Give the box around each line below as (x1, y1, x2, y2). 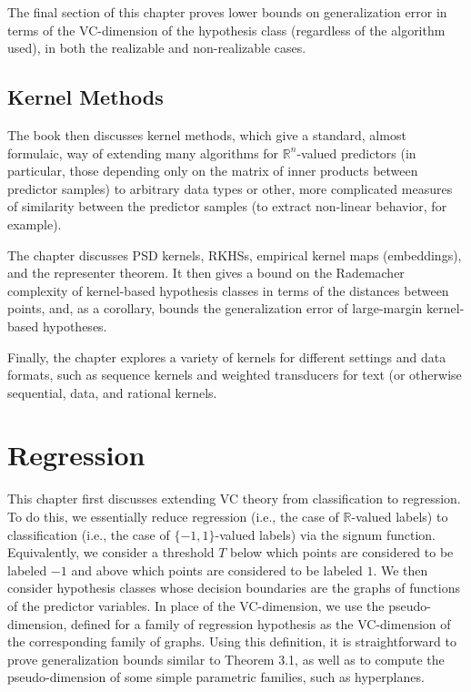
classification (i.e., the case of (7, 524, 170, 544)
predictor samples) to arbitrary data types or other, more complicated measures (7, 178, 453, 198)
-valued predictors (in (296, 143, 416, 162)
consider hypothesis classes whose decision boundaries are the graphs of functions (7, 578, 460, 597)
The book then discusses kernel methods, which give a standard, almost (7, 125, 406, 144)
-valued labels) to (351, 507, 448, 526)
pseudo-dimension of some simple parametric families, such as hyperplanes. (7, 667, 425, 687)
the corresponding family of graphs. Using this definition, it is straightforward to (7, 632, 456, 651)
